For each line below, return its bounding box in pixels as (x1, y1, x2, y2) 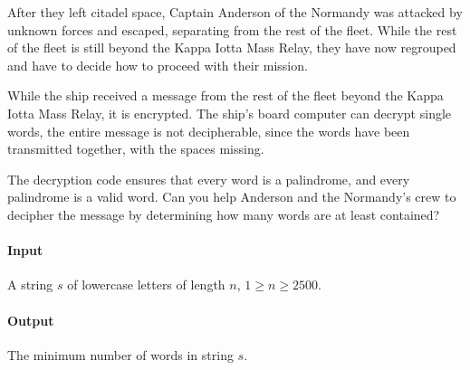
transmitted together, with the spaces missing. (7, 139, 264, 158)
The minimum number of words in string (7, 345, 234, 364)
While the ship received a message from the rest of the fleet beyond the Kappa (7, 86, 444, 105)
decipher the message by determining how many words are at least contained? (7, 204, 440, 223)
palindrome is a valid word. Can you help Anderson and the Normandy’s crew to (7, 187, 456, 206)
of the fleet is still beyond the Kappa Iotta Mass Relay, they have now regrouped (7, 38, 456, 57)
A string (7, 275, 53, 294)
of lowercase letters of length (67, 275, 225, 294)
